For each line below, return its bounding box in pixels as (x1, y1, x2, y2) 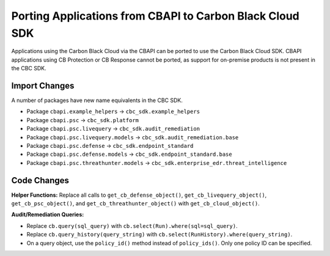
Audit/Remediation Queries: (11, 211, 84, 218)
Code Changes (11, 175, 70, 186)
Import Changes (11, 80, 75, 91)
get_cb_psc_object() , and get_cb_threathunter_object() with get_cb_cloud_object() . (11, 200, 260, 207)
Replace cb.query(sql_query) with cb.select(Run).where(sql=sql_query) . (26, 222, 238, 229)
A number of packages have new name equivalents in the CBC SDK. (11, 97, 183, 104)
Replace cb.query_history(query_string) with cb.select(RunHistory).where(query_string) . (26, 231, 293, 238)
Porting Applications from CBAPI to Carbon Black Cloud (11, 9, 299, 23)
